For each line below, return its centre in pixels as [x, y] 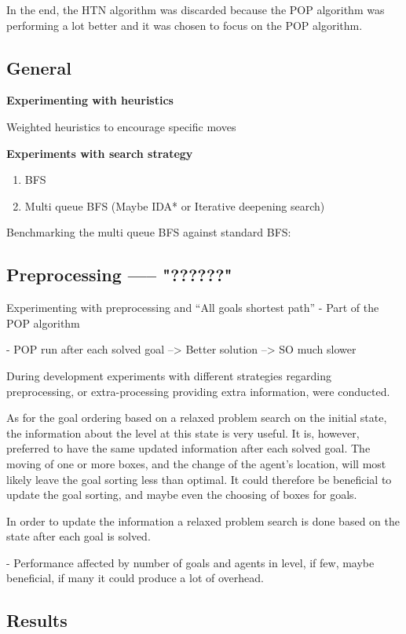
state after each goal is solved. [79, 536]
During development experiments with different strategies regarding [169, 375]
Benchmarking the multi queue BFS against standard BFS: [149, 232]
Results [37, 620]
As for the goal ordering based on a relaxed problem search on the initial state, [197, 418]
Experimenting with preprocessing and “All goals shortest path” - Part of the [193, 308]
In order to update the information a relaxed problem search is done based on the [203, 520]
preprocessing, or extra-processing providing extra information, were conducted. [198, 391]
